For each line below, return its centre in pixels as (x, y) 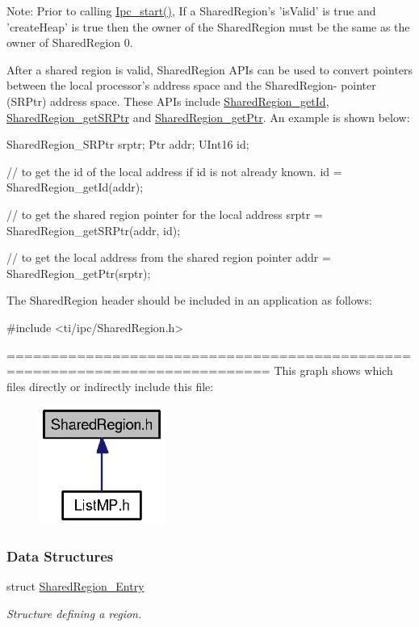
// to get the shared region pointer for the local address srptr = (165, 214)
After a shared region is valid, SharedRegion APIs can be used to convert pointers (210, 69)
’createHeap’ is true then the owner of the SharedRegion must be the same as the (208, 26)
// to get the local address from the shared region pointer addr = (169, 257)
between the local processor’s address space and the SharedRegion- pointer (191, 85)
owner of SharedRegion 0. (70, 42)
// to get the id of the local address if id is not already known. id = (174, 171)
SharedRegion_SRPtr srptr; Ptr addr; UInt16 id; (128, 144)
